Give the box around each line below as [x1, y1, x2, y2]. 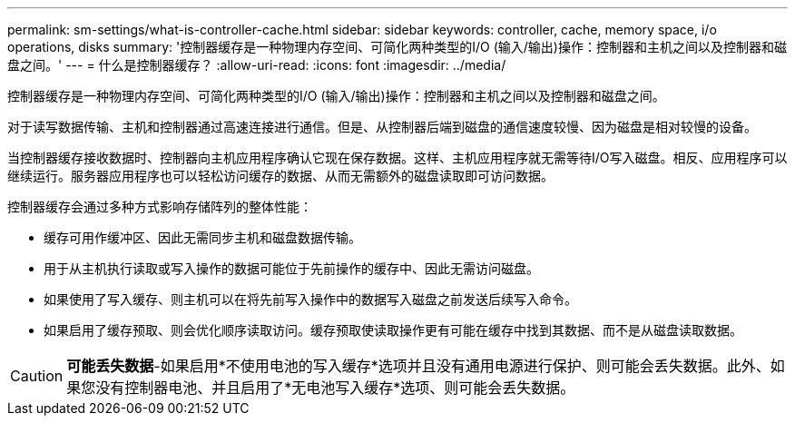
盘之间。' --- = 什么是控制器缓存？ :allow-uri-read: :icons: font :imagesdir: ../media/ [7, 57, 506, 73]
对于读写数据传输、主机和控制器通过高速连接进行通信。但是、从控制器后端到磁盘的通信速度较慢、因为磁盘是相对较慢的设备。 [7, 119, 757, 134]
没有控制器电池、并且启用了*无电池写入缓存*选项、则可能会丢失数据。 [95, 379, 575, 397]
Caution [10, 367, 64, 385]
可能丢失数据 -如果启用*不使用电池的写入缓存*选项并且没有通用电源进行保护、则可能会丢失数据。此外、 [66, 357, 770, 375]
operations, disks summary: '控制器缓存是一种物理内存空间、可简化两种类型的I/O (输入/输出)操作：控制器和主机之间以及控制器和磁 [7, 39, 787, 54]
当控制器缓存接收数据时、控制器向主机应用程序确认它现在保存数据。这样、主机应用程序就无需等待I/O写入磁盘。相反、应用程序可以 [7, 150, 788, 165]
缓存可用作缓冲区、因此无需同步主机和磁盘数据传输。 [44, 230, 361, 245]
